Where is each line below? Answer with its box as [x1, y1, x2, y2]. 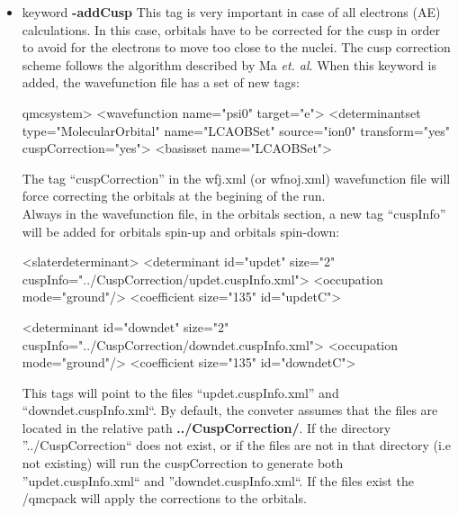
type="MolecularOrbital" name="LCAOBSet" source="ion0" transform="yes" [22, 121, 450, 140]
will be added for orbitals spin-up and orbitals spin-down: [22, 221, 340, 240]
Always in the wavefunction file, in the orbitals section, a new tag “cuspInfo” [22, 203, 446, 222]
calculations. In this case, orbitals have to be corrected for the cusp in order [22, 20, 440, 39]
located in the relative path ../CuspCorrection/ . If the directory [22, 418, 391, 437]
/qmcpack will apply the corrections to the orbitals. [22, 489, 307, 508]
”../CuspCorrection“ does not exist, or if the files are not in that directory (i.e [22, 436, 451, 455]
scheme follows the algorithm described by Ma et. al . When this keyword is [22, 55, 436, 74]
